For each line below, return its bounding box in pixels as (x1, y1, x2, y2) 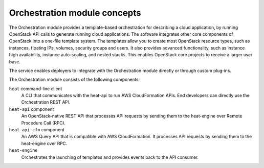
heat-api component (9, 106, 54, 112)
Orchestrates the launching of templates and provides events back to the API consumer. (21, 154, 199, 160)
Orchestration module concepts (9, 7, 141, 18)
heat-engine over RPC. (21, 140, 67, 146)
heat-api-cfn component (9, 127, 65, 133)
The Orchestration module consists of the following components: (9, 76, 140, 83)
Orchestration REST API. (21, 99, 70, 105)
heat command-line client (9, 86, 62, 92)
